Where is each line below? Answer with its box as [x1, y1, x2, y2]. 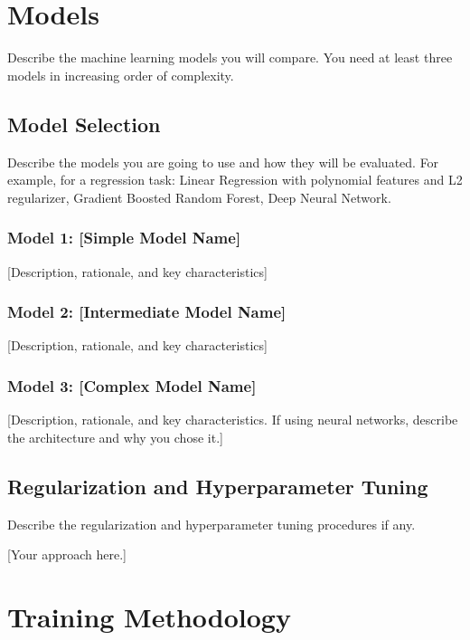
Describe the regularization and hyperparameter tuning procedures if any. [7, 514, 416, 533]
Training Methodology [7, 597, 291, 635]
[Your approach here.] [7, 545, 127, 564]
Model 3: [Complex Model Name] [7, 374, 257, 396]
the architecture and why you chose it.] [7, 427, 223, 446]
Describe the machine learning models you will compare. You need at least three [7, 48, 453, 67]
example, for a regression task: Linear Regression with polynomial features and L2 [7, 170, 463, 189]
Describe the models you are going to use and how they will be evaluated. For [7, 152, 439, 171]
